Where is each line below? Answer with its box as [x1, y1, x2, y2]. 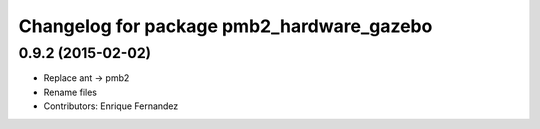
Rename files [43, 86, 97, 98]
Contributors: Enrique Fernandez [43, 100, 179, 112]
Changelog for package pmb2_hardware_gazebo [18, 15, 433, 37]
